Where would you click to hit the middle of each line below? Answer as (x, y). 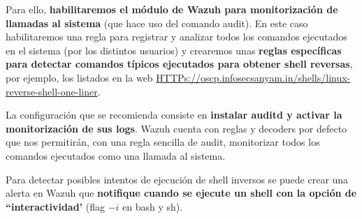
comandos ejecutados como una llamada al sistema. (116, 155)
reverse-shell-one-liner (52, 91)
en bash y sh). (153, 206)
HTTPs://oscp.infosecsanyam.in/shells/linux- (253, 77)
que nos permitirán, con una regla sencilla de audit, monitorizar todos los (163, 142)
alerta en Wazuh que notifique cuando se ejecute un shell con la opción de (181, 193)
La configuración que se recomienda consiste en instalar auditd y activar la (174, 115)
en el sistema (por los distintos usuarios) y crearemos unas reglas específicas (174, 50)
